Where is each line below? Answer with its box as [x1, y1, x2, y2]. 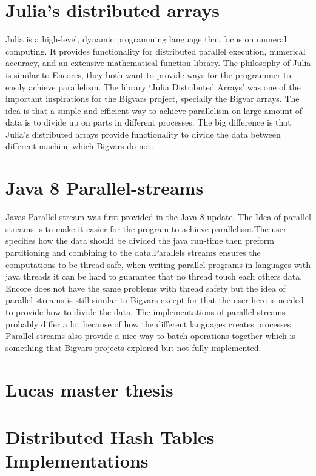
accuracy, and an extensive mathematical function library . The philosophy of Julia [5, 56, 311, 69]
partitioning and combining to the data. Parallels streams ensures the [5, 246, 261, 258]
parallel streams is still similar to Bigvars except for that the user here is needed [5, 293, 304, 306]
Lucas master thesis [5, 377, 173, 401]
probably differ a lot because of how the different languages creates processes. [5, 317, 294, 330]
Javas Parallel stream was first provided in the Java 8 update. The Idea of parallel [5, 210, 311, 223]
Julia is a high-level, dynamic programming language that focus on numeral [5, 33, 287, 45]
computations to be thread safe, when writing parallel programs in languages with [5, 258, 311, 270]
